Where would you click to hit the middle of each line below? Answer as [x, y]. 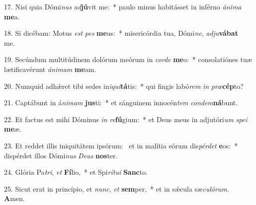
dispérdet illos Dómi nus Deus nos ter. [61, 155]
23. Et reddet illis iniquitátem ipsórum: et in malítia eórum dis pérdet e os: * [121, 145]
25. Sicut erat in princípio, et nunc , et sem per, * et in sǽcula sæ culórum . [117, 188]
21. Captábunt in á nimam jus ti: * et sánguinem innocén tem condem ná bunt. [121, 102]
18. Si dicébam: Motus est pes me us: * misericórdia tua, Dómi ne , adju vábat [121, 33]
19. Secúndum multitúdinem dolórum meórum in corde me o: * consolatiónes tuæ [128, 59]
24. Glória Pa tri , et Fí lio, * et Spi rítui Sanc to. [76, 172]
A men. [14, 198]
